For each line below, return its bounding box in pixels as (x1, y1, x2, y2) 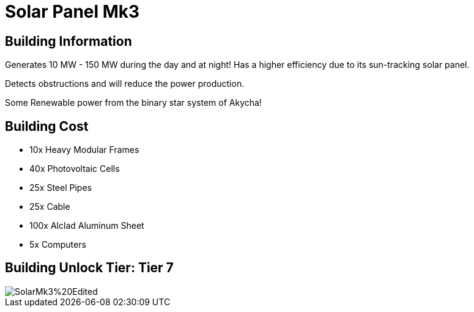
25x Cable (29, 201, 70, 212)
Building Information (5, 33, 132, 49)
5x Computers (29, 239, 86, 250)
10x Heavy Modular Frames (29, 144, 139, 155)
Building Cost (5, 118, 89, 134)
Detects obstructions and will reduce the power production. (5, 78, 245, 89)
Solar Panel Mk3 (5, 1, 140, 22)
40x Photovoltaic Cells (29, 163, 120, 174)
